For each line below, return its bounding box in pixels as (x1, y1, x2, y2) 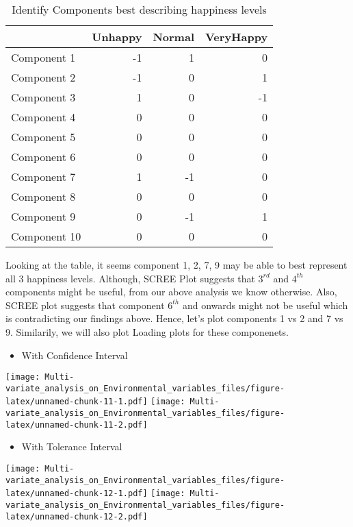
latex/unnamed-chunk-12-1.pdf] (5, 489, 148, 499)
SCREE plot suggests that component (5, 297, 165, 312)
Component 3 (11, 89, 76, 105)
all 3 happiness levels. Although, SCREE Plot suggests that (5, 271, 255, 285)
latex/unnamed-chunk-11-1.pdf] (5, 397, 148, 407)
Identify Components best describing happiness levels (12, 1, 267, 17)
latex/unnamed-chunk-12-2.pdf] (5, 511, 148, 522)
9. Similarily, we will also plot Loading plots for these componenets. (5, 324, 289, 339)
